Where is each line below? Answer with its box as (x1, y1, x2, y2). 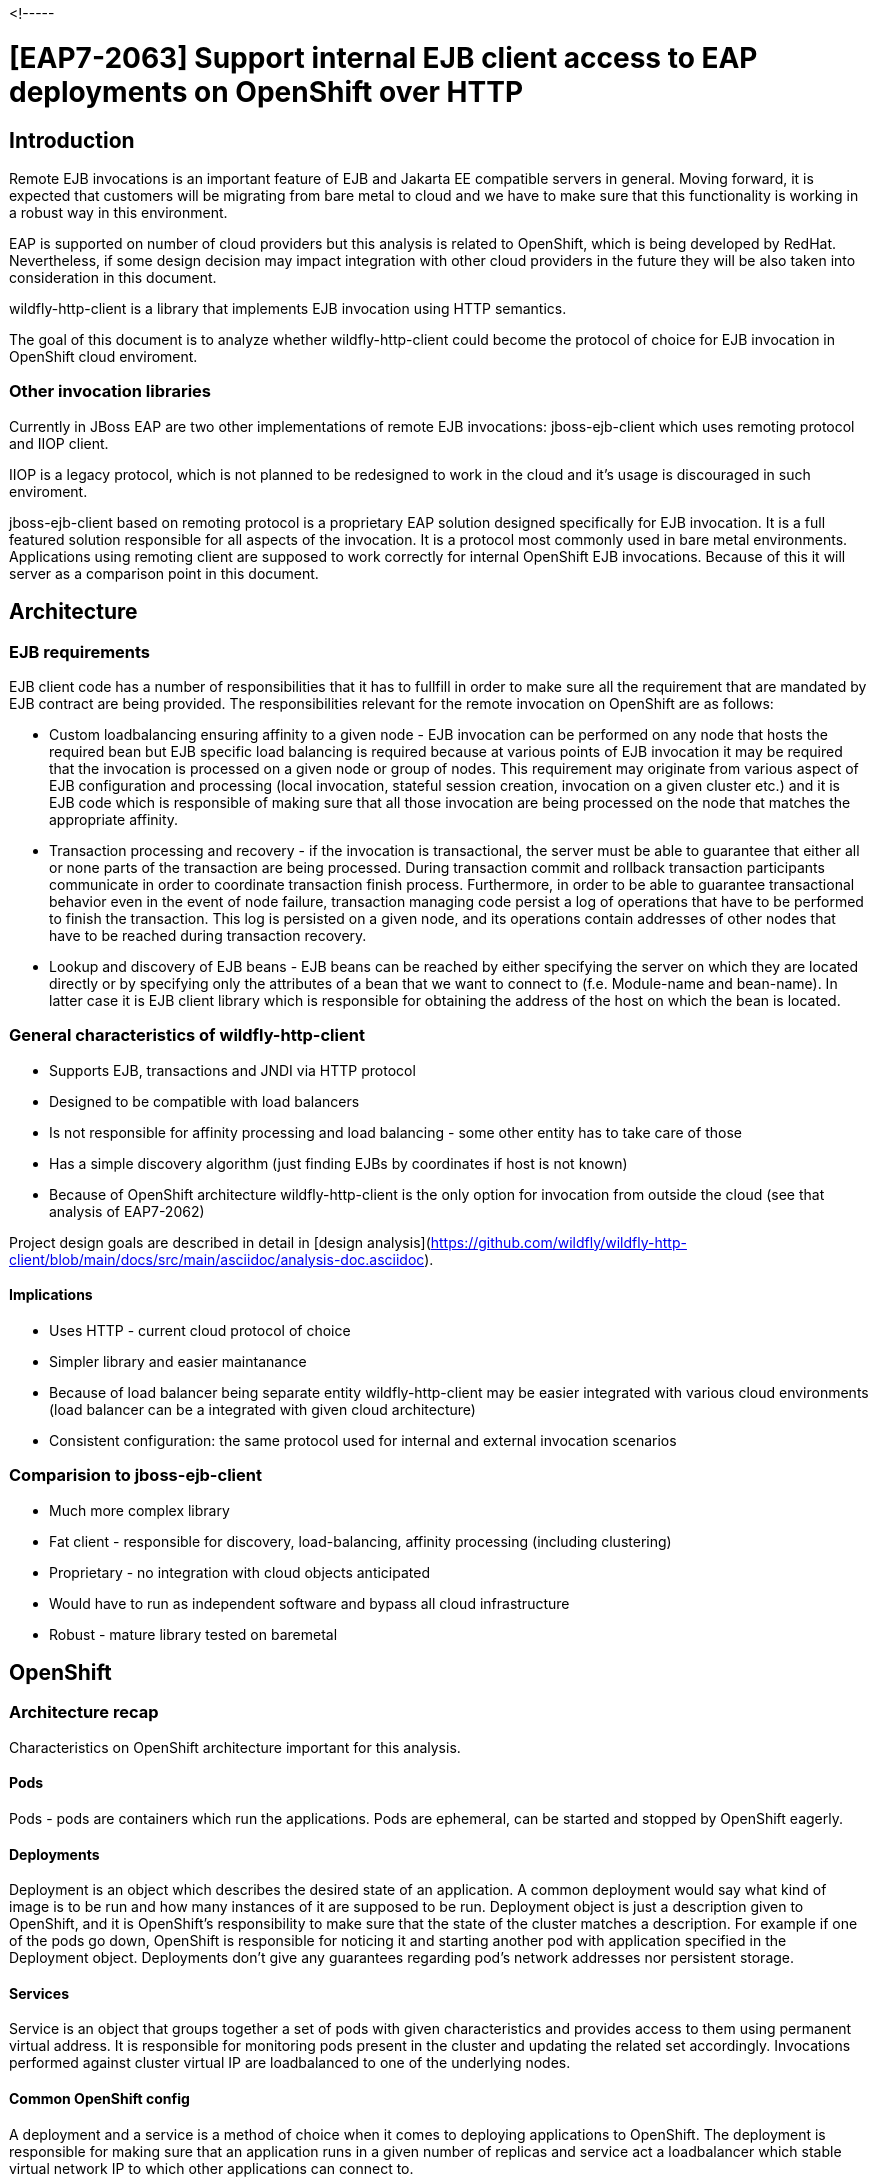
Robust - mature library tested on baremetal (49, 1625, 338, 1643)
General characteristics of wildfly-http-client (9, 1025, 365, 1046)
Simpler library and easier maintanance (49, 1352, 307, 1370)
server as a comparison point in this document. (9, 564, 319, 582)
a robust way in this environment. (9, 203, 228, 221)
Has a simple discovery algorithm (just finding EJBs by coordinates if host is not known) (49, 1154, 628, 1172)
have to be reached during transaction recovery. (49, 926, 367, 944)
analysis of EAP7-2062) (49, 1202, 205, 1220)
